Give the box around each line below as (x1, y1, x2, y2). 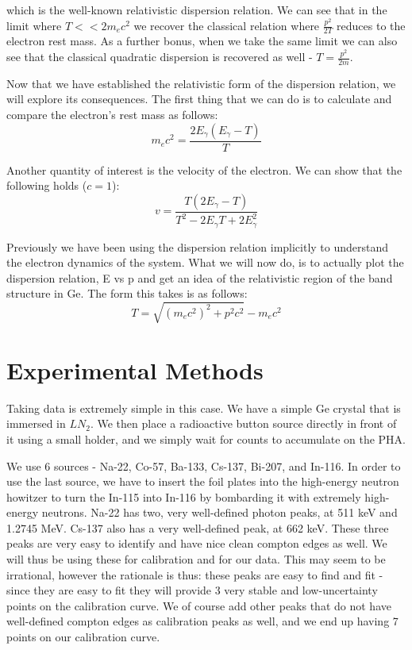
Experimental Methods (6, 353, 264, 386)
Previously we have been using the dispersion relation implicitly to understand (6, 238, 389, 255)
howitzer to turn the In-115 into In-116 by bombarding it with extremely (6, 488, 361, 505)
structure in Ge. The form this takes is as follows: (6, 285, 248, 302)
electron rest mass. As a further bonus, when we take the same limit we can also (6, 33, 398, 49)
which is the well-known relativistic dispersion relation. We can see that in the (6, 2, 387, 17)
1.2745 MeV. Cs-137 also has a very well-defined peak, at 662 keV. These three (6, 519, 389, 536)
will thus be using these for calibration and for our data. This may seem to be (6, 551, 386, 567)
